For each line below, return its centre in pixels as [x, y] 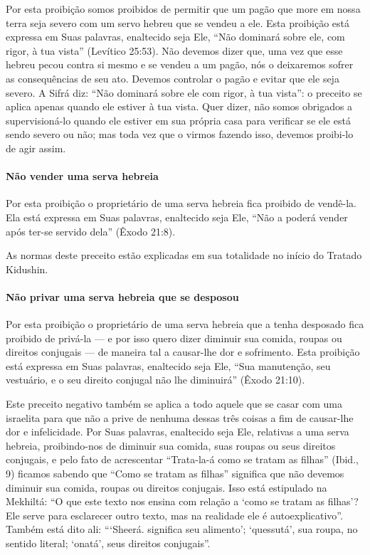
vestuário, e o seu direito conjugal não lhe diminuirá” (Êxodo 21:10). [155, 380]
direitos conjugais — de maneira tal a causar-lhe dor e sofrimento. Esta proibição [183, 352]
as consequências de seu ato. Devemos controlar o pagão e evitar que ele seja [173, 78]
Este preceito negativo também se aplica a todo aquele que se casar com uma [174, 404]
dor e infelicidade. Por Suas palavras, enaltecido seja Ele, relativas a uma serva [178, 432]
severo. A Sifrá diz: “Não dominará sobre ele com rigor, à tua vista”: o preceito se [184, 92]
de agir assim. [36, 148]
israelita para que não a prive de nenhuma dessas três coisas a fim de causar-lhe [180, 417]
